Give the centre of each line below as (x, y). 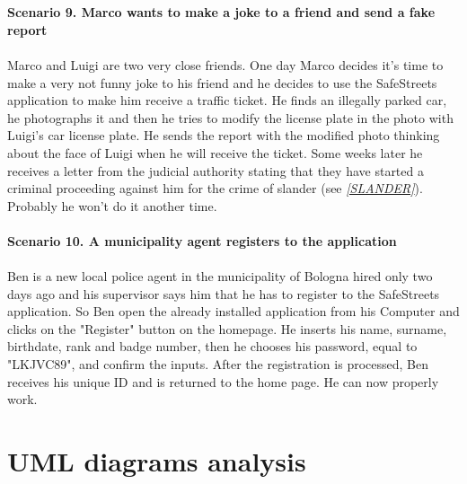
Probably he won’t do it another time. (112, 205)
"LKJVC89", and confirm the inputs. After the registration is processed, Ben (218, 364)
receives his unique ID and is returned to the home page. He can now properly (223, 381)
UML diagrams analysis (157, 461)
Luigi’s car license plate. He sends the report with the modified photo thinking (224, 135)
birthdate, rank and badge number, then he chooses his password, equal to (212, 346)
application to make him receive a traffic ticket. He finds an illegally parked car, (227, 100)
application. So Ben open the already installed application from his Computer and (233, 311)
